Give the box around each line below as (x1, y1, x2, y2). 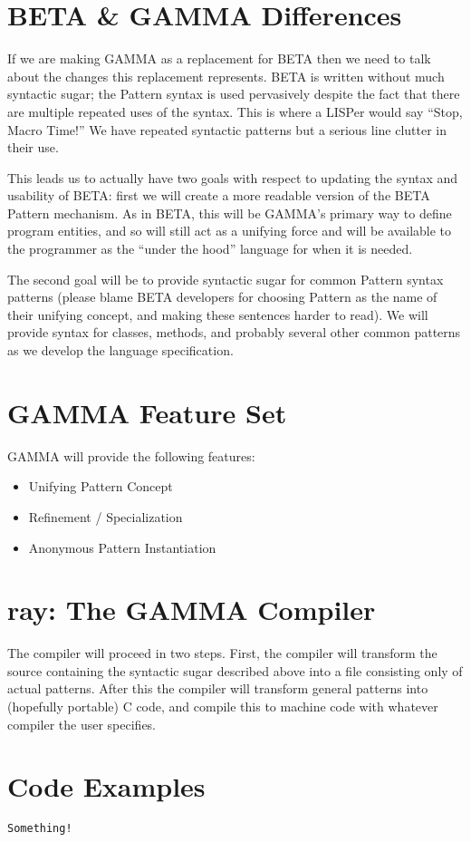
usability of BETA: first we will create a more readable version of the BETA (7, 186, 430, 205)
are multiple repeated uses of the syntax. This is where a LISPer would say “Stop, (7, 102, 463, 121)
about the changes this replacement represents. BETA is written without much (7, 66, 445, 85)
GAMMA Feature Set (7, 393, 287, 431)
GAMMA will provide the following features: (7, 446, 255, 465)
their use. (7, 138, 59, 157)
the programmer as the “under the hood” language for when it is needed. (7, 239, 413, 258)
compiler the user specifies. (7, 714, 157, 733)
